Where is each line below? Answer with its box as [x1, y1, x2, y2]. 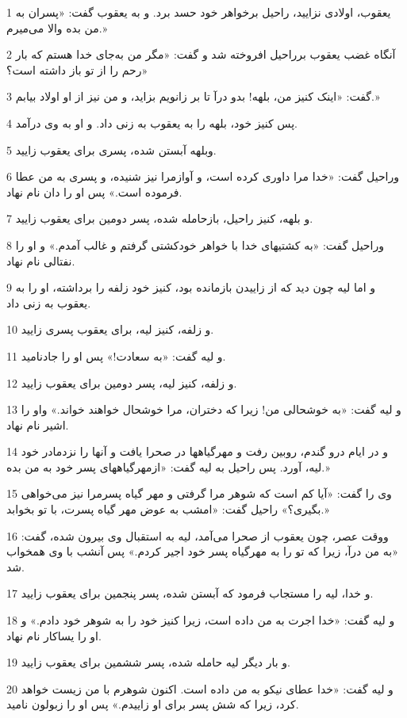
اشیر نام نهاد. [6, 416, 69, 433]
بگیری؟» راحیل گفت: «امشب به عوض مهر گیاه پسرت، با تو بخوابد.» [6, 501, 329, 517]
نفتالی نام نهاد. [6, 252, 75, 269]
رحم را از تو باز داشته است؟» [6, 61, 148, 78]
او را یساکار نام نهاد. [6, 627, 102, 644]
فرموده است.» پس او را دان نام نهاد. [6, 183, 182, 200]
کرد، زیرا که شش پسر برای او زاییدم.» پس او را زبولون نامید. [6, 696, 299, 712]
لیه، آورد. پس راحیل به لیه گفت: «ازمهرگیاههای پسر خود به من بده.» [6, 458, 330, 475]
